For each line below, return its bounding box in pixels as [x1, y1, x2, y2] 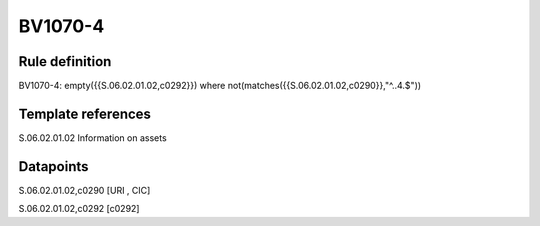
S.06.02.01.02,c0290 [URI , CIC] [18, 184, 151, 196]
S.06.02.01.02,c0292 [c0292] [18, 203, 140, 215]
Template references [18, 105, 152, 122]
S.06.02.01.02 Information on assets [18, 131, 167, 144]
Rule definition [18, 53, 112, 70]
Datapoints [18, 158, 89, 175]
